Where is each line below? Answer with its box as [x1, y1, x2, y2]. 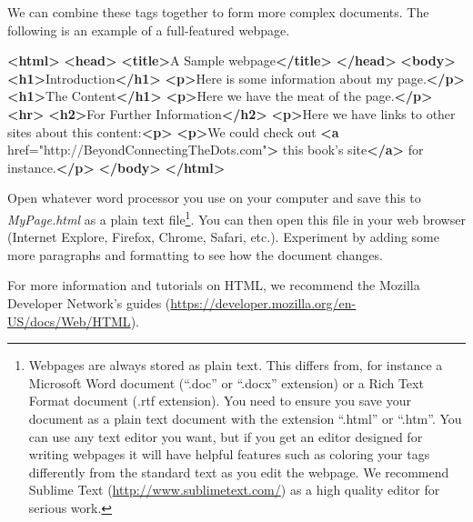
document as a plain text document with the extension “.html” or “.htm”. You [28, 408, 462, 427]
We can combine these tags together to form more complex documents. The [7, 3, 429, 21]
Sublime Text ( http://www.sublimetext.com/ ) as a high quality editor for [28, 480, 440, 499]
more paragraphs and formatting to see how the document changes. [7, 245, 383, 264]
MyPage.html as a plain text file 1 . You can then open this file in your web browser [7, 206, 466, 228]
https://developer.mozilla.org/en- [170, 293, 357, 312]
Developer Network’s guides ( [7, 293, 171, 312]
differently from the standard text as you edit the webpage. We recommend [28, 462, 449, 481]
